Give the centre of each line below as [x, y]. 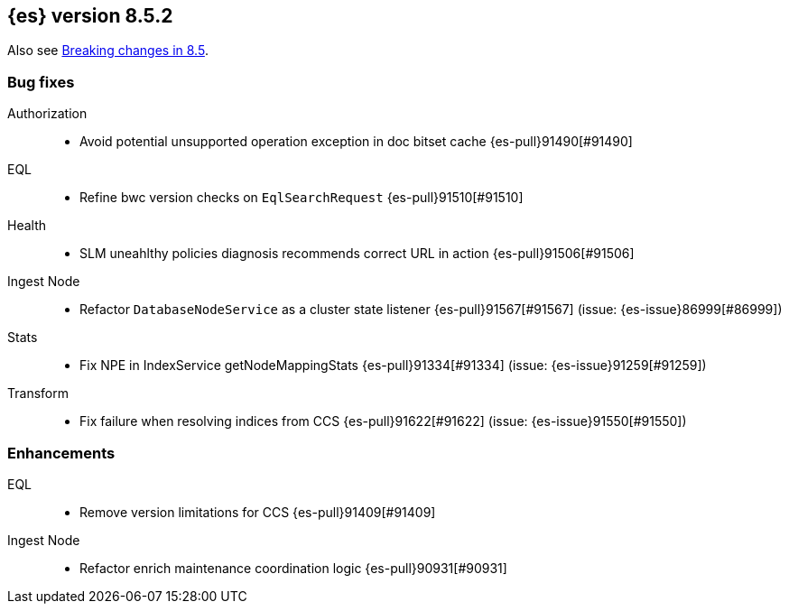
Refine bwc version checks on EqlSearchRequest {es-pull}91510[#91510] [302, 198]
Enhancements [61, 453]
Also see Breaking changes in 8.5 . [108, 51]
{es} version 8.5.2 [90, 16]
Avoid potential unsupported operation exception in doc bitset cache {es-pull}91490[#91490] [356, 142]
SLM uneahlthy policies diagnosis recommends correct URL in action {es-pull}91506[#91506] [357, 254]
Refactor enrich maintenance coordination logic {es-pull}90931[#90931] [293, 568]
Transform [38, 393]
